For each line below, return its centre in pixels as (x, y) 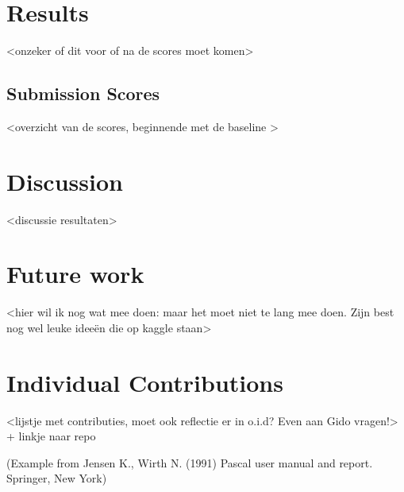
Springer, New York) (57, 478)
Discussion (65, 181)
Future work (75, 274)
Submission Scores (83, 93)
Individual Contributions (145, 382)
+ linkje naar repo (51, 436)
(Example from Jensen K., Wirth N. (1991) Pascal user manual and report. (190, 462)
